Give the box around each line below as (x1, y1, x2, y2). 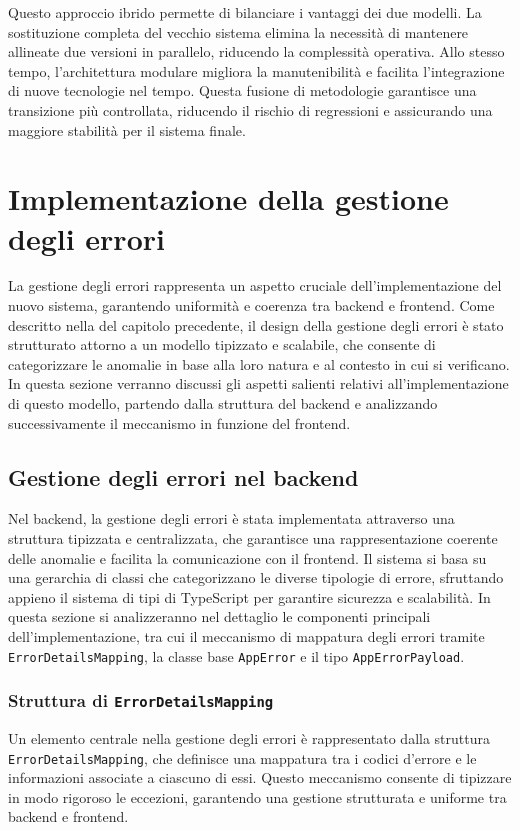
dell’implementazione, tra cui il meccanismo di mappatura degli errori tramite (8, 625, 485, 646)
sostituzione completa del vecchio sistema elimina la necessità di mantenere (8, 21, 469, 42)
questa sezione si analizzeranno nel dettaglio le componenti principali (8, 606, 431, 627)
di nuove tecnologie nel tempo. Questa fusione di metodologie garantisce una (8, 80, 477, 101)
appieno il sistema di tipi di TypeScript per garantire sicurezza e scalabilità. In (8, 586, 491, 607)
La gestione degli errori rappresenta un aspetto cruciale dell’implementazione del (8, 275, 502, 296)
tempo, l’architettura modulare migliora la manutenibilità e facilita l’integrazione (8, 60, 505, 81)
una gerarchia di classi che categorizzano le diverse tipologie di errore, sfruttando (8, 567, 504, 588)
